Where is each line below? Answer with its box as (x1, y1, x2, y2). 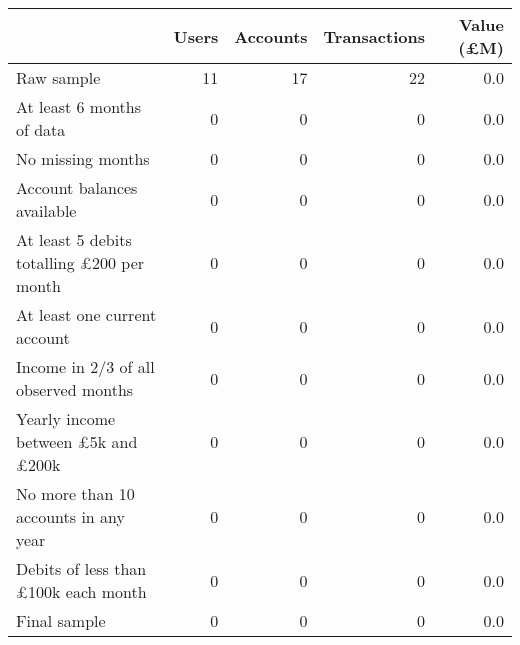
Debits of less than (16, 557, 147, 580)
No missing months (16, 147, 150, 170)
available (16, 199, 77, 222)
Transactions (323, 24, 425, 48)
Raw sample (16, 66, 101, 89)
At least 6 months (16, 95, 142, 118)
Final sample (16, 609, 106, 632)
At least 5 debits (16, 228, 132, 251)
